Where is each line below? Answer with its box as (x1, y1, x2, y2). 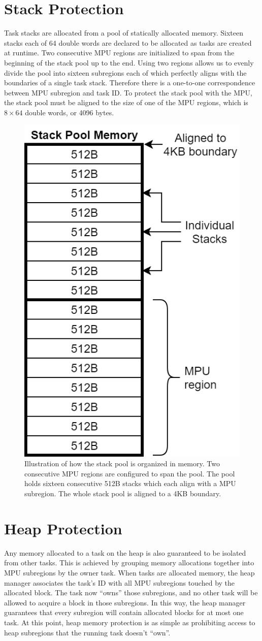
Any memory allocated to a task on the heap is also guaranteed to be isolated (4, 547, 246, 558)
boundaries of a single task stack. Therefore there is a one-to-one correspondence (4, 77, 255, 88)
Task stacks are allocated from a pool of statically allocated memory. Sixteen (4, 27, 243, 38)
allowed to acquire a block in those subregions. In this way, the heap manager (4, 597, 246, 607)
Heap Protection (4, 518, 122, 538)
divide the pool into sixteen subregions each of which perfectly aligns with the (4, 67, 247, 78)
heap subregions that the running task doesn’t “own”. (4, 627, 171, 637)
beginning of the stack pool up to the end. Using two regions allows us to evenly (4, 57, 254, 68)
